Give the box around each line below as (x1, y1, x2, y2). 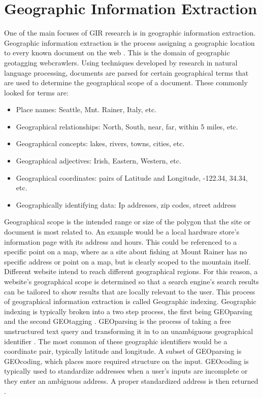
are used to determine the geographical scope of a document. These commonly (4, 77, 248, 88)
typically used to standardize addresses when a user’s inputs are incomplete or (4, 366, 248, 376)
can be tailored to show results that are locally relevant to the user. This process (4, 286, 255, 296)
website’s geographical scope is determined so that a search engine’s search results (4, 276, 259, 286)
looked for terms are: (4, 87, 69, 97)
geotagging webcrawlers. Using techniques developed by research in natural (4, 57, 238, 68)
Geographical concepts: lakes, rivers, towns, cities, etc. (16, 138, 185, 149)
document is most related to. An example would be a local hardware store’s (4, 226, 240, 237)
